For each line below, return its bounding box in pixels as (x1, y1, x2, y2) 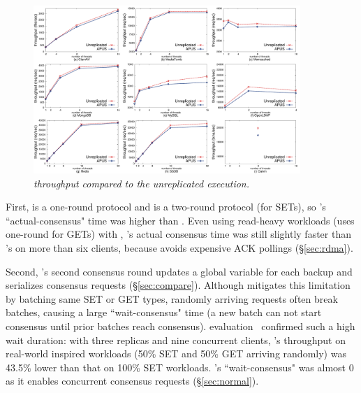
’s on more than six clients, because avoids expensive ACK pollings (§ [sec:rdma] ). (6, 240, 353, 255)
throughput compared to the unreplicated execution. (34, 176, 250, 190)
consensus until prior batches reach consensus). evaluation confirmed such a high (6, 318, 355, 333)
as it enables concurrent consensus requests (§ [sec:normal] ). (6, 373, 259, 388)
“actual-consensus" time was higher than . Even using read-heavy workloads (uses (6, 213, 355, 227)
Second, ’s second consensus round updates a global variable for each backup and (6, 264, 353, 278)
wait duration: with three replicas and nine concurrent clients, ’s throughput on (6, 332, 346, 347)
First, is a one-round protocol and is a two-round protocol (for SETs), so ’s (6, 199, 326, 214)
